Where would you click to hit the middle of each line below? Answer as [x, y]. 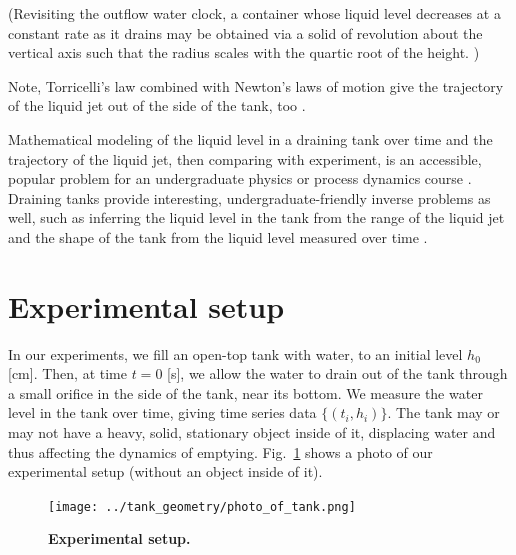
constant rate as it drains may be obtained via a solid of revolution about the [245, 32]
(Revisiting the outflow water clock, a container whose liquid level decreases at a [254, 13]
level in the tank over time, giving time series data [162, 412]
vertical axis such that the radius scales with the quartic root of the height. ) [244, 52]
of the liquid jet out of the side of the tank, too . [157, 105]
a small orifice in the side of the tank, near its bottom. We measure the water [245, 392]
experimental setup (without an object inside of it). [165, 471]
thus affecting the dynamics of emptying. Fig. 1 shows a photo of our [220, 451]
